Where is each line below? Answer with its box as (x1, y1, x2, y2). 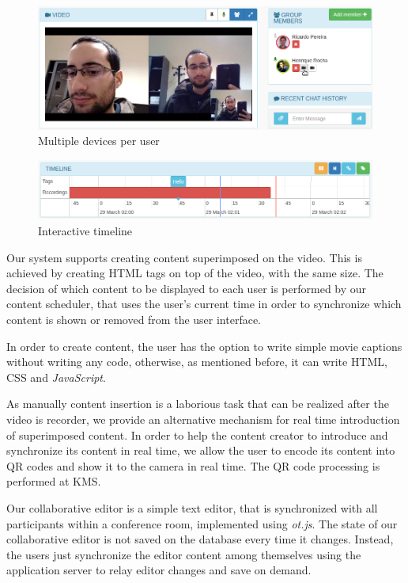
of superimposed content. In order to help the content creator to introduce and (6, 426, 388, 443)
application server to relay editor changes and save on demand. (6, 562, 312, 578)
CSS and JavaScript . (6, 368, 106, 385)
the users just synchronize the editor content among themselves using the (6, 546, 361, 562)
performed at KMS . (6, 473, 101, 490)
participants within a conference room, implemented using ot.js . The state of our (6, 515, 398, 532)
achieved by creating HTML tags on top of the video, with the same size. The (6, 265, 383, 281)
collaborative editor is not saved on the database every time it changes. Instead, (6, 531, 394, 547)
